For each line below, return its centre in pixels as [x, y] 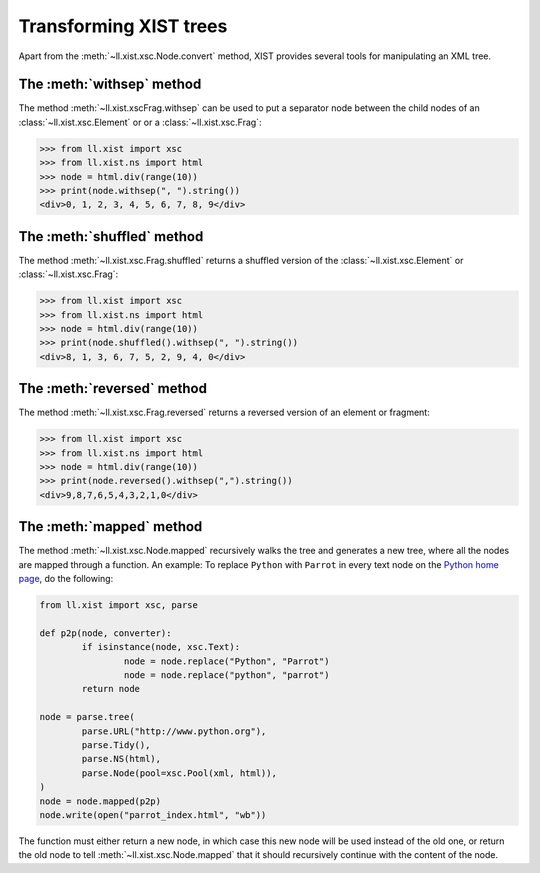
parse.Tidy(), [116, 745]
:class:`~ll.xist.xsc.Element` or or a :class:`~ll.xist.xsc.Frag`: [140, 122]
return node [110, 689]
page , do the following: [66, 579]
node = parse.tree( [87, 717]
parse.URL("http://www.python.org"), [174, 731]
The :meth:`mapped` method [110, 526]
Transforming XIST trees [123, 26]
